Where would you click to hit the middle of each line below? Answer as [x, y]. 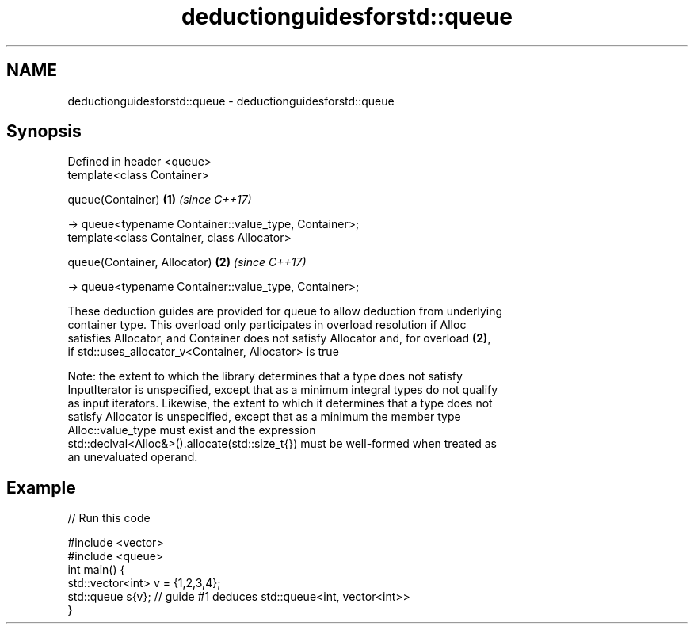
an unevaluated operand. [133, 457]
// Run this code [109, 518]
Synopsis [44, 132]
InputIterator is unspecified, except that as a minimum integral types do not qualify [283, 390]
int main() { [96, 570]
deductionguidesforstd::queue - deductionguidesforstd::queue [231, 101]
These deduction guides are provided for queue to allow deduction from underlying [285, 311]
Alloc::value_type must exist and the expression [192, 430]
